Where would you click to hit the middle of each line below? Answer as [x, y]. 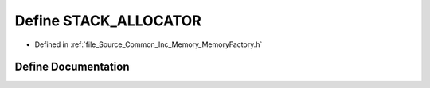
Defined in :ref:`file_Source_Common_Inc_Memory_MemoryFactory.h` [149, 44]
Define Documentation [72, 67]
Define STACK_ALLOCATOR [108, 21]
